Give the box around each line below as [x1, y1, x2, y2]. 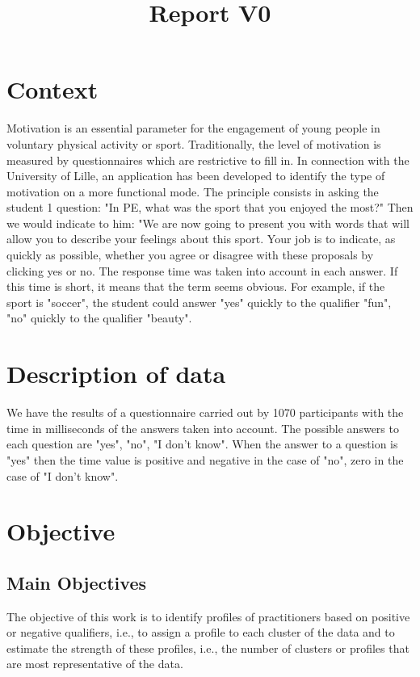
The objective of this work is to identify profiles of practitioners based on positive [6, 608, 410, 624]
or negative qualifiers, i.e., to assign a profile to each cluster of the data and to [6, 624, 395, 641]
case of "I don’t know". [6, 467, 119, 484]
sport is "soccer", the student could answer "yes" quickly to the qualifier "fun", [6, 293, 392, 310]
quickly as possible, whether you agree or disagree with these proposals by [6, 246, 374, 263]
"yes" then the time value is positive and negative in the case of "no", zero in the [6, 451, 404, 468]
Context [6, 73, 99, 106]
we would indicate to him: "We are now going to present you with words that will [6, 214, 409, 231]
